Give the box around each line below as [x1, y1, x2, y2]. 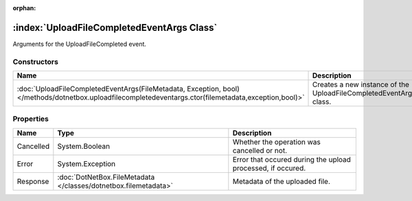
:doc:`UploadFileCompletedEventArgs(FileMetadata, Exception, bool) [16, 84, 240, 94]
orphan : [12, 4, 36, 12]
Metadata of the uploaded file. [232, 176, 331, 186]
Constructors [12, 57, 58, 67]
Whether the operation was [232, 137, 321, 147]
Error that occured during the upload [232, 154, 352, 164]
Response [16, 176, 49, 186]
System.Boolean [57, 141, 110, 151]
